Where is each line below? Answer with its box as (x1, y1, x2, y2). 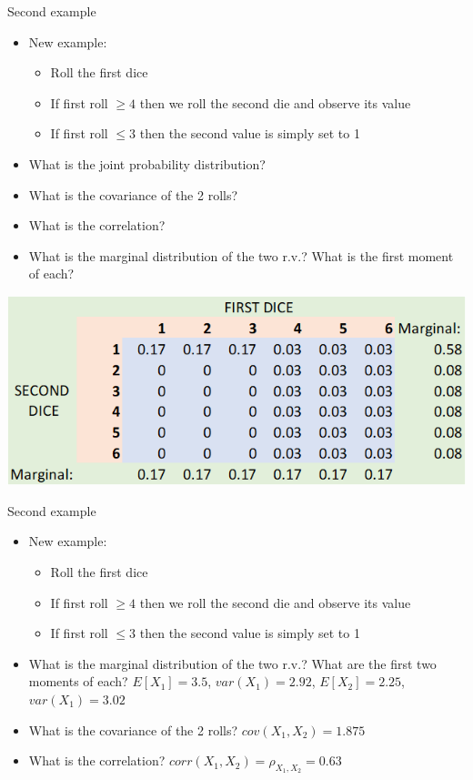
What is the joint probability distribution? (28, 154, 266, 173)
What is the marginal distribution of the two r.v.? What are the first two (28, 653, 437, 673)
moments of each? (28, 672, 128, 691)
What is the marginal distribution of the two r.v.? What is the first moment (28, 246, 454, 265)
